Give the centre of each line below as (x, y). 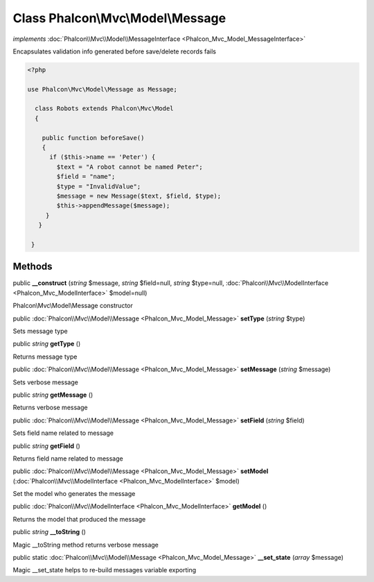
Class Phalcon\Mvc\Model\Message (119, 18)
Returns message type (45, 357)
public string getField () (47, 446)
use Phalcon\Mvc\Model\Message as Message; (103, 89)
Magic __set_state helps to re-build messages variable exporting (105, 570)
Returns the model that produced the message (79, 519)
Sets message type (41, 331)
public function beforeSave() (93, 138)
